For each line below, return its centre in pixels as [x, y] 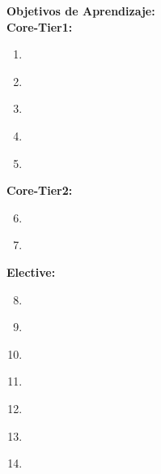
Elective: [31, 271]
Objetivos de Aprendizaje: [81, 11]
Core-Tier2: [40, 190]
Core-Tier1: [40, 26]
